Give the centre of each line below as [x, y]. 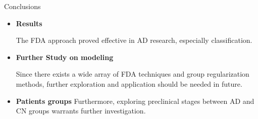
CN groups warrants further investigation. [81, 111]
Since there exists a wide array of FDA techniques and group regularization [133, 74]
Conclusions [22, 6]
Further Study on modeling [65, 57]
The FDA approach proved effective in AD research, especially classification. [134, 40]
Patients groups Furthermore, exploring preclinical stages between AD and [135, 101]
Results [29, 23]
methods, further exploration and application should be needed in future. [129, 83]
